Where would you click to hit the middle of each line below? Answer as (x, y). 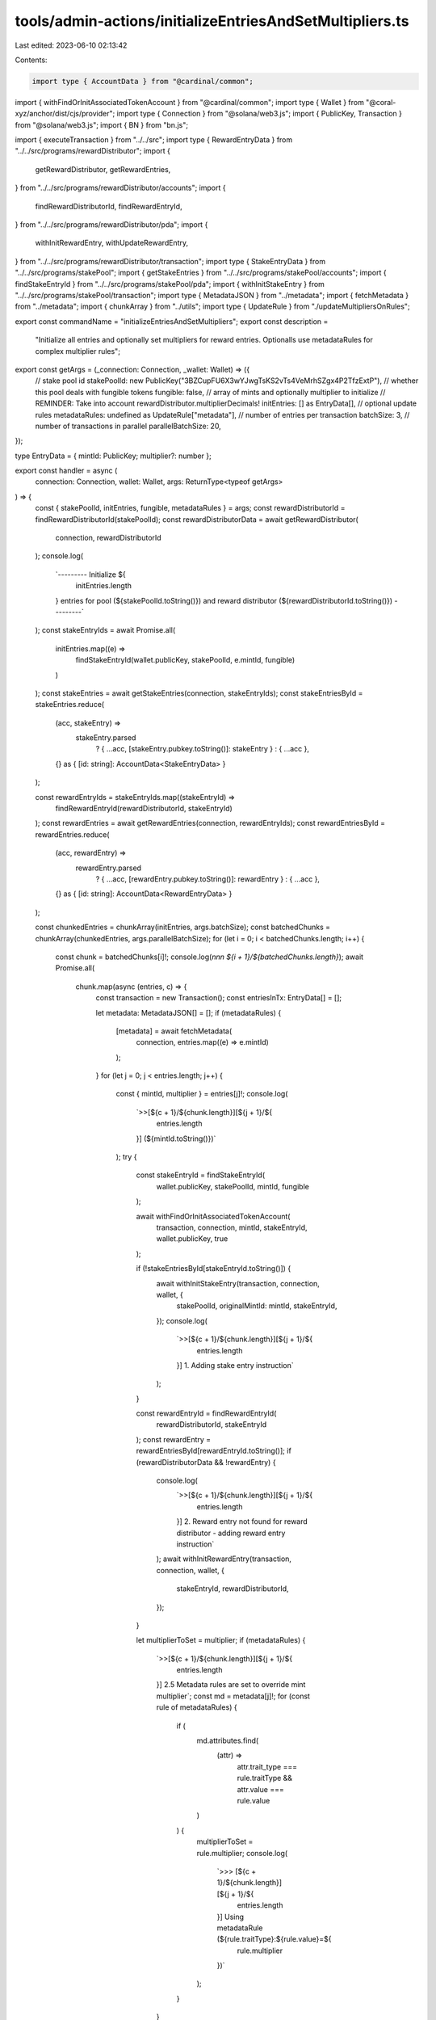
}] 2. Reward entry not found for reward (242, 1521)
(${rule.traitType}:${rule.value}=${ (274, 1939)
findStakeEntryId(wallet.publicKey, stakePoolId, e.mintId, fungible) (185, 660)
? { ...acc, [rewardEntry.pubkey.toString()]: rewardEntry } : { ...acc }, (208, 879)
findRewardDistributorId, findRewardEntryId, (109, 206)
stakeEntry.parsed (106, 738)
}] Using (231, 1917)
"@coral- (381, 102)
